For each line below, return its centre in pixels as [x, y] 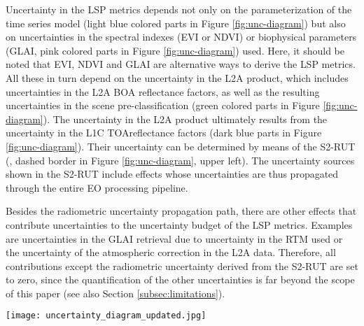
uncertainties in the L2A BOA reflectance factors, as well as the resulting [163, 91]
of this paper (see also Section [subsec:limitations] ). [115, 293]
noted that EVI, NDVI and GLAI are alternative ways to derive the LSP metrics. [181, 64]
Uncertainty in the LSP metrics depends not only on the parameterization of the [179, 9]
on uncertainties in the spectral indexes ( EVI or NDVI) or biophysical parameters [181, 37]
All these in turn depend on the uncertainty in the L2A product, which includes [177, 77]
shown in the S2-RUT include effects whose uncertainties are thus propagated [172, 174]
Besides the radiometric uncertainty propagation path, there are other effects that [181, 211]
